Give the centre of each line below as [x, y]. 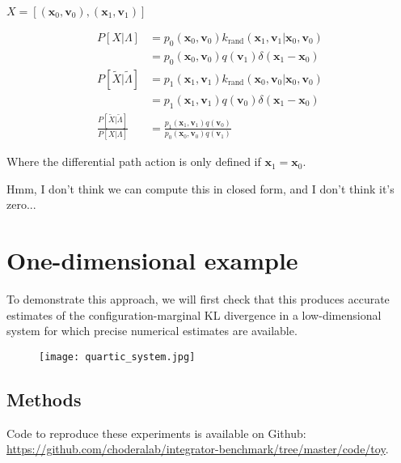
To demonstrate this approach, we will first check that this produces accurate [198, 299]
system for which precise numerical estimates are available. [152, 331]
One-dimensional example [152, 260]
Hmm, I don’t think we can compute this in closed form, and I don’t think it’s [200, 188]
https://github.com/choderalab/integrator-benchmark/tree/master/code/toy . [198, 449]
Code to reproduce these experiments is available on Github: [156, 433]
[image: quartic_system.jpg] [117, 357]
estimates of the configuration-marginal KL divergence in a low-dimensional [194, 314]
